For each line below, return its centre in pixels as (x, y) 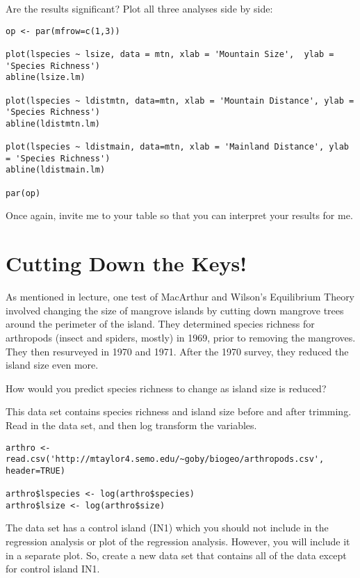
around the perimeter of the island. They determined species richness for (160, 324)
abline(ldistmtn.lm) (53, 123)
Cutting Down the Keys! (126, 263)
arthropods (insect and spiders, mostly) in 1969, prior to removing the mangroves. (181, 337)
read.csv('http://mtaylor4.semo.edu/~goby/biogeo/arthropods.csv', (165, 459)
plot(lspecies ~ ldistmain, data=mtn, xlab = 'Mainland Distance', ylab (177, 147)
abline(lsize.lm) (46, 78)
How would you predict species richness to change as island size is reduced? (166, 388)
